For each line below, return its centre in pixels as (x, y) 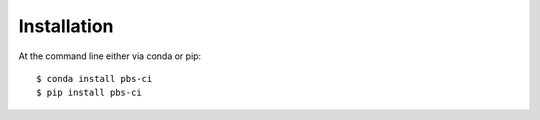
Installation (66, 26)
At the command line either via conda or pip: (110, 56)
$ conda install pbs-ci (94, 78)
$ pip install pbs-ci (89, 93)
